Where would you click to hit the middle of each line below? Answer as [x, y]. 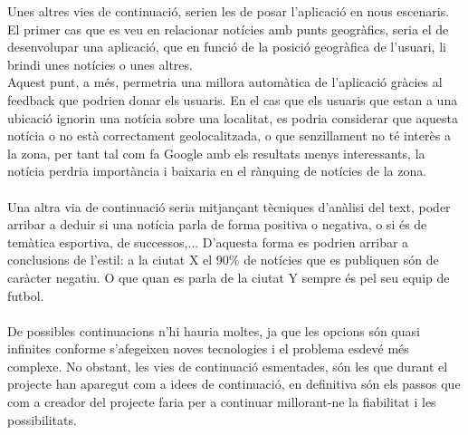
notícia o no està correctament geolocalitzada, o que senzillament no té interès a [229, 135]
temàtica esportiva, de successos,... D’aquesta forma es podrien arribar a [208, 242]
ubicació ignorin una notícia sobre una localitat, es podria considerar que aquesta [233, 117]
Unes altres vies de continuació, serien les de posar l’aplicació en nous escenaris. [229, 11]
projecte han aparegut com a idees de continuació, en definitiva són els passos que [234, 384]
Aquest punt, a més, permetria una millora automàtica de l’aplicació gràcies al [225, 82]
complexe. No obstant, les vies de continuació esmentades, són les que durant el [228, 366]
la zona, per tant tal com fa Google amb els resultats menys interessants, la [216, 153]
